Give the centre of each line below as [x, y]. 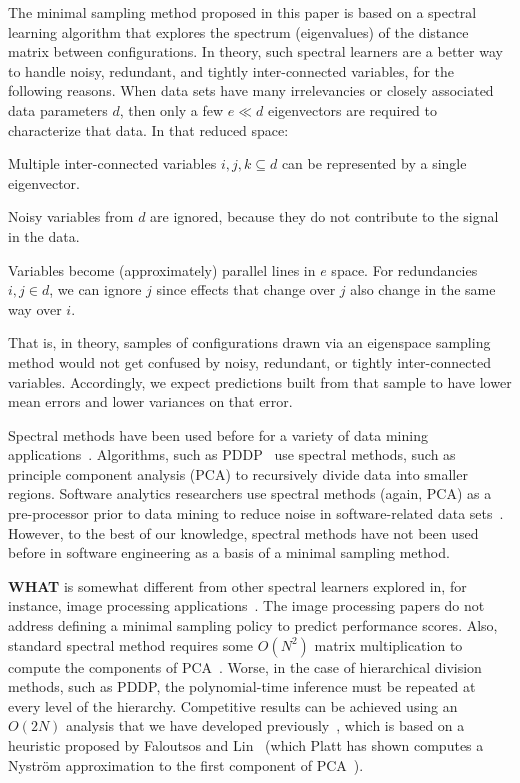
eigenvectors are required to [352, 109]
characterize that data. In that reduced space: [148, 129]
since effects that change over [246, 289]
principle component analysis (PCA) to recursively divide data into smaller [238, 473]
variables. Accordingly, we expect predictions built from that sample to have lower [260, 381]
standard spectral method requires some [131, 644]
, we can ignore [95, 289]
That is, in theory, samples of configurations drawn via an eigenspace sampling [249, 342]
